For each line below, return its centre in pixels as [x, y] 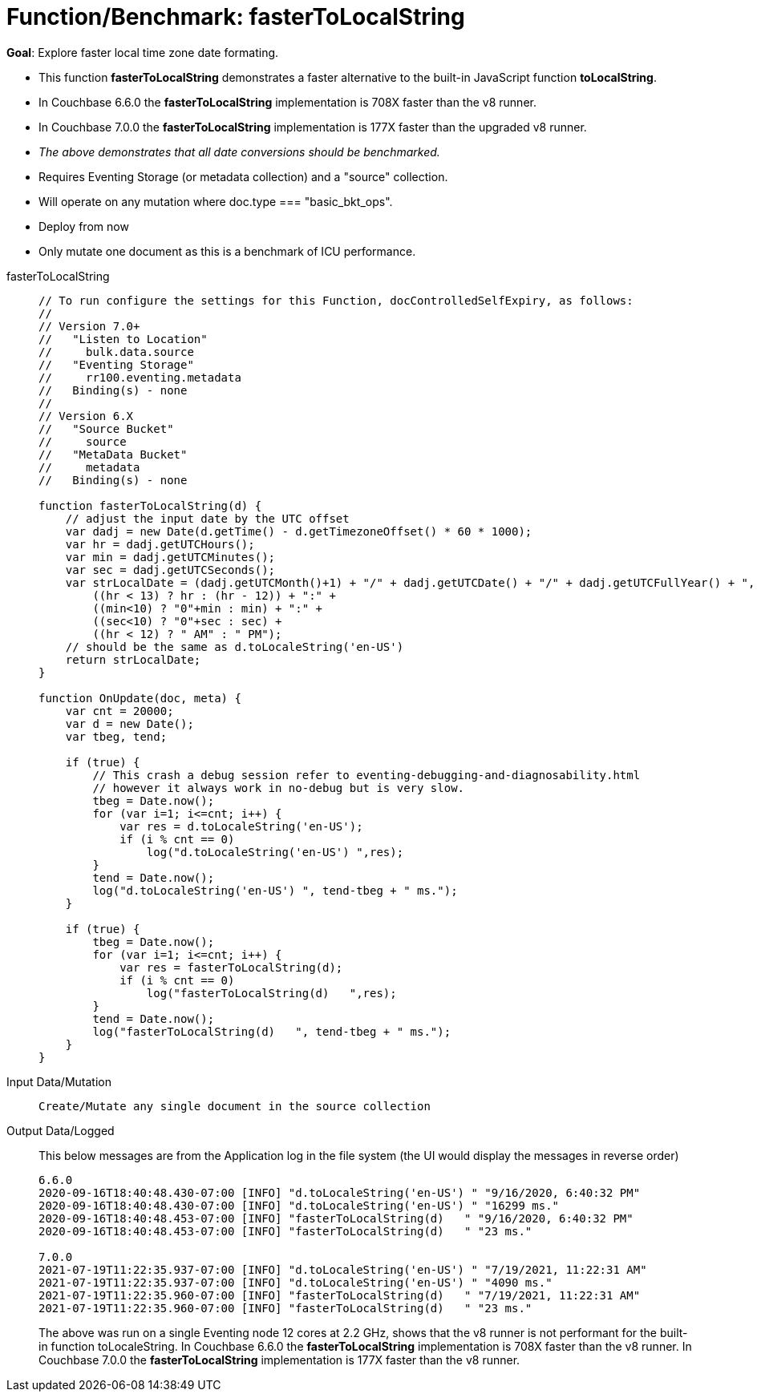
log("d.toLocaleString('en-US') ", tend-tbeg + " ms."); [275, 890]
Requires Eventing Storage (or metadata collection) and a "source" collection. [243, 176]
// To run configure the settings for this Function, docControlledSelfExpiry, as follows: [336, 300]
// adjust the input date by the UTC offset [207, 518]
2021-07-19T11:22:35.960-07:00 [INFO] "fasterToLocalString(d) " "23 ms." [285, 1308]
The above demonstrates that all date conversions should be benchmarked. [239, 152]
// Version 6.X [86, 416]
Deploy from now [84, 226]
